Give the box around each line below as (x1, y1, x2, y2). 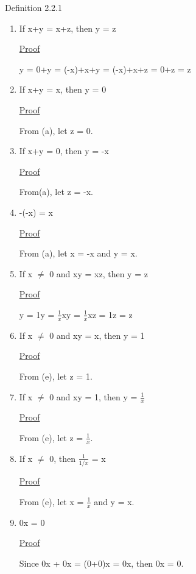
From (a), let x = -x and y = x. (19, 247, 138, 260)
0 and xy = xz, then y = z (49, 267, 148, 280)
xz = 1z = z (88, 308, 133, 321)
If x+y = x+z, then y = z (19, 21, 116, 34)
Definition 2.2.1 (5, 1, 62, 13)
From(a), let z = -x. (19, 185, 93, 198)
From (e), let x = (19, 495, 84, 508)
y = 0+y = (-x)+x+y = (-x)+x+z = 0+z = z (19, 62, 191, 75)
